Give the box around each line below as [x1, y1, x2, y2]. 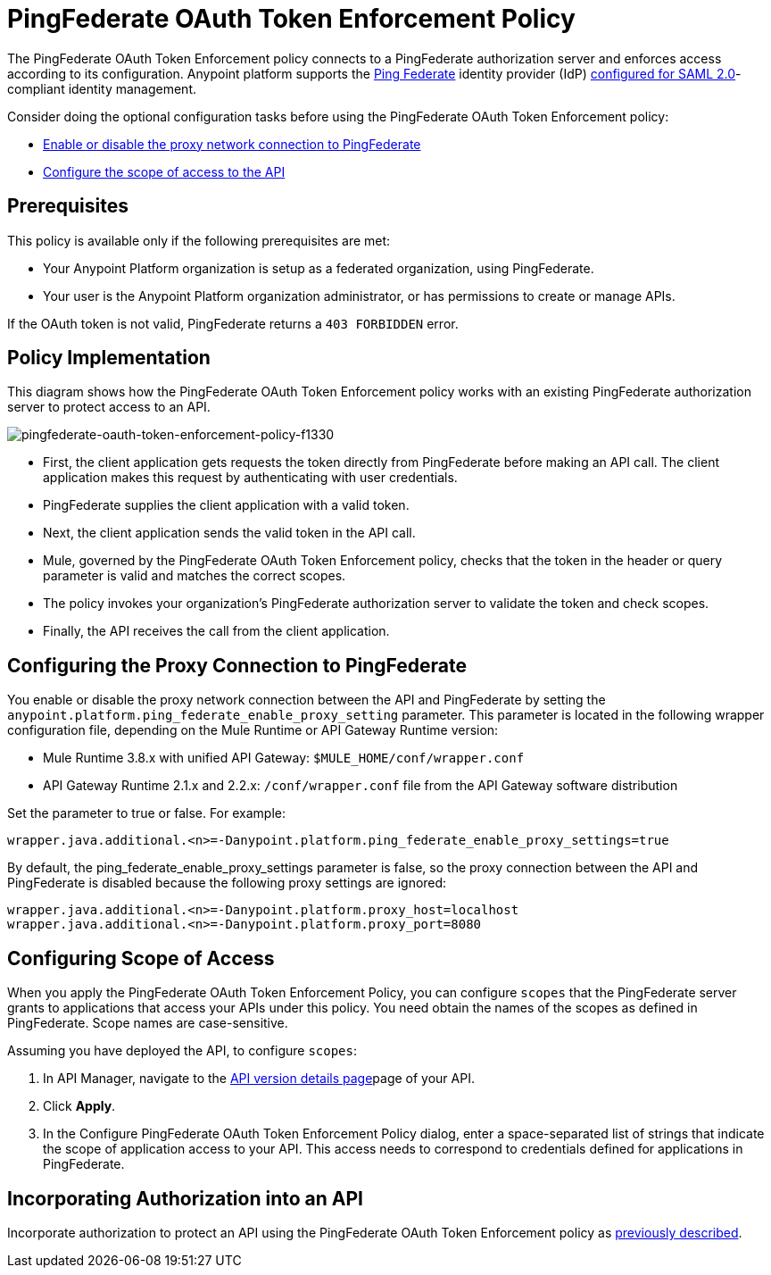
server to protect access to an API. [7, 399, 211, 415]
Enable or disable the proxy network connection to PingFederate [43, 136, 421, 152]
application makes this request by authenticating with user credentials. [43, 470, 458, 486]
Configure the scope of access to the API [43, 163, 286, 179]
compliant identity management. [7, 80, 197, 96]
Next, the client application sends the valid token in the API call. [43, 525, 416, 541]
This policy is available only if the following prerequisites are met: [7, 232, 391, 248]
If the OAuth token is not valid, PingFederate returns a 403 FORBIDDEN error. [7, 315, 459, 331]
